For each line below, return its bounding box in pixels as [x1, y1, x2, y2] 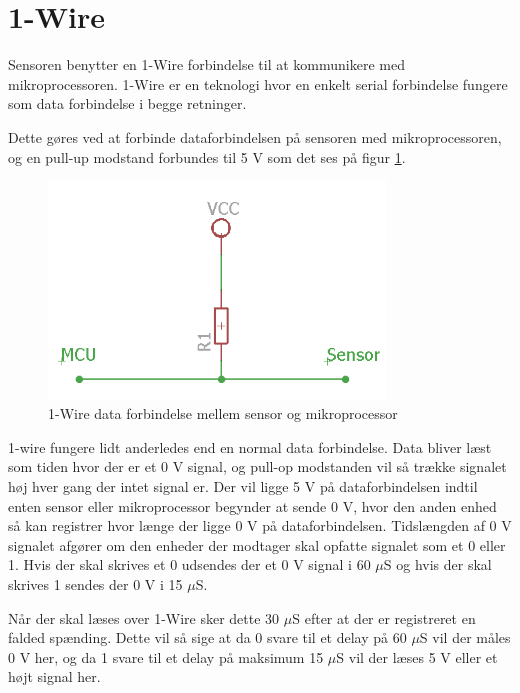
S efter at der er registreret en [292, 607, 476, 628]
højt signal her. [8, 666, 101, 687]
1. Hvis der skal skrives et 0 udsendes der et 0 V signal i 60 [8, 554, 371, 575]
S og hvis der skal [383, 554, 492, 575]
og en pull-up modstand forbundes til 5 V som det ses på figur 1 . [8, 146, 406, 167]
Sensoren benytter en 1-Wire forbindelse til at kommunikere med [8, 54, 406, 75]
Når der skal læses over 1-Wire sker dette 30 [8, 607, 280, 628]
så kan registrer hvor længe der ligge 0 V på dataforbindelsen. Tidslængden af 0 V [8, 515, 512, 536]
